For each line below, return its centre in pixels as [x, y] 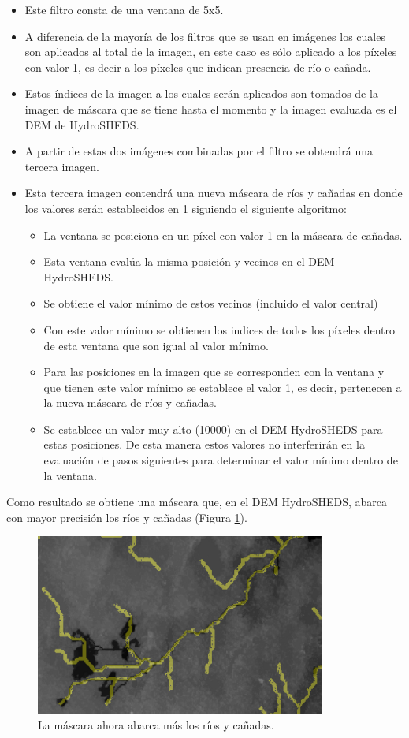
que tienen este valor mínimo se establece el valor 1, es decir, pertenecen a [223, 387]
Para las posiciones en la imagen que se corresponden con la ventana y [214, 372]
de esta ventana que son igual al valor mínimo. [156, 345]
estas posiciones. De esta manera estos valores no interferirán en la [204, 444]
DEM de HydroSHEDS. [82, 124]
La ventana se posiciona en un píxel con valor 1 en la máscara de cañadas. [223, 235]
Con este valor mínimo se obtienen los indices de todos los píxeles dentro [219, 329]
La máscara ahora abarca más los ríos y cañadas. [156, 725]
